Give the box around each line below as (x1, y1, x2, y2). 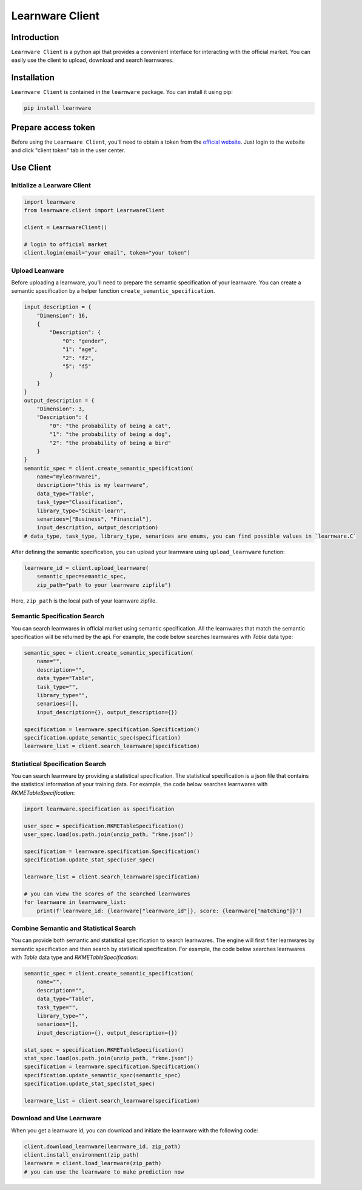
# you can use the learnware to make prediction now (24, 1168, 184, 1175)
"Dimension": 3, (36, 405, 85, 412)
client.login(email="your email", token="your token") (24, 249, 190, 256)
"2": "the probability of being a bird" (49, 440, 172, 446)
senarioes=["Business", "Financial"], (36, 516, 152, 523)
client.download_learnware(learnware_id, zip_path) (24, 1143, 181, 1150)
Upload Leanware (11, 266, 64, 275)
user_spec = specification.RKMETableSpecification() (24, 822, 184, 829)
